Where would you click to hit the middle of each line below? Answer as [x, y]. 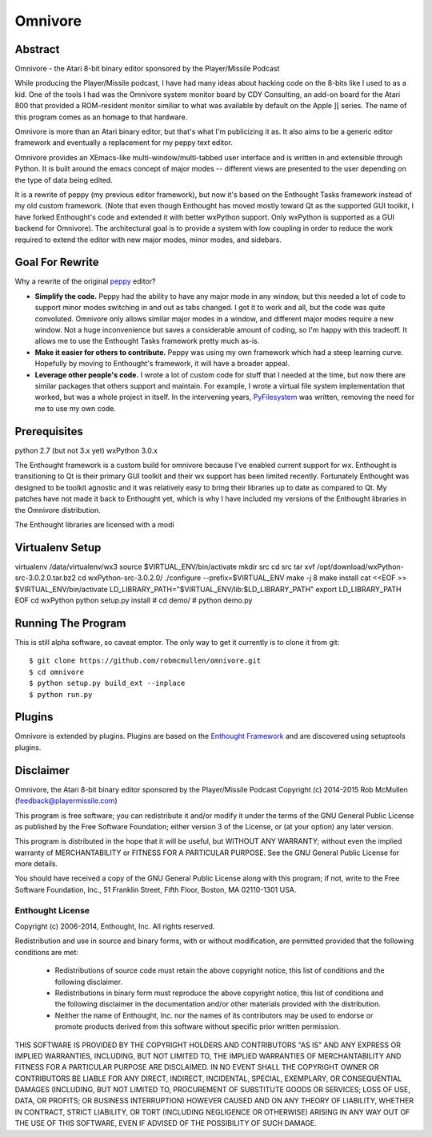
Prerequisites [49, 431]
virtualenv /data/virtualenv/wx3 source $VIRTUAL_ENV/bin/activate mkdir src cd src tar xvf [165, 566]
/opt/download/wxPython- [360, 566]
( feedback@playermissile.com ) [66, 800]
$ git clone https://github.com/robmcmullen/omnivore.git [145, 661]
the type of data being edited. [64, 179]
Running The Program [71, 623]
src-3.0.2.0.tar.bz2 [45, 578]
